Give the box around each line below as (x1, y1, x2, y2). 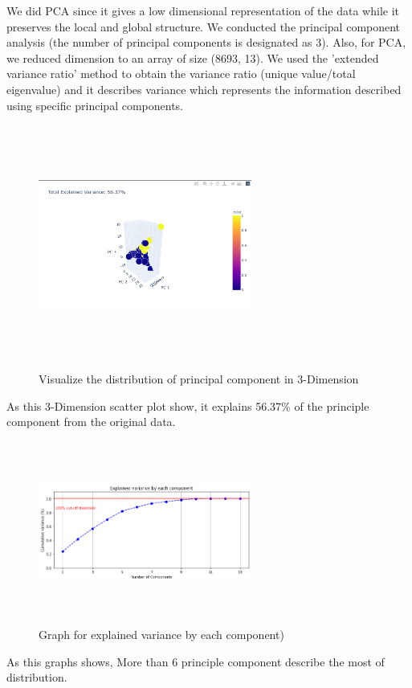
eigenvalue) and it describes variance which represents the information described (6, 80, 402, 97)
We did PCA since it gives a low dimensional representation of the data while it (6, 2, 400, 18)
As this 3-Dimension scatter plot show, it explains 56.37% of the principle (6, 397, 369, 414)
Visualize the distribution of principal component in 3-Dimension (39, 371, 359, 387)
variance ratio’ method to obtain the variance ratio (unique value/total (6, 65, 356, 82)
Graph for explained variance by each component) (39, 626, 284, 643)
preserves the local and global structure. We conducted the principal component (6, 18, 401, 35)
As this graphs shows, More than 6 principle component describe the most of (6, 653, 385, 670)
